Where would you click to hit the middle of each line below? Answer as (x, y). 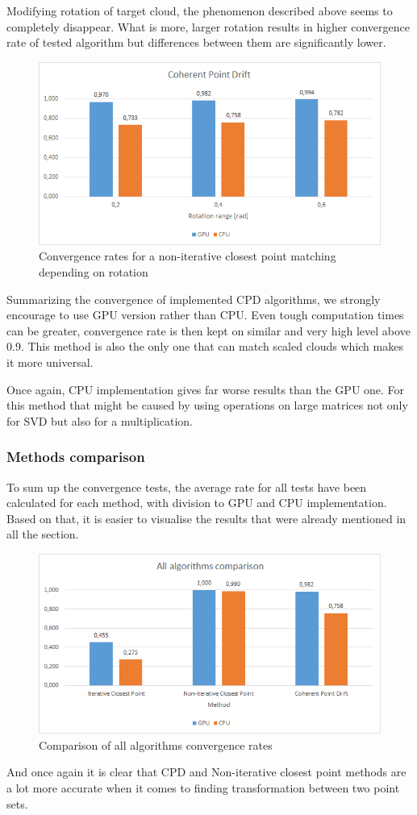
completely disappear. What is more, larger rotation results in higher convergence (208, 26)
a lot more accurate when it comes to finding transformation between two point (203, 788)
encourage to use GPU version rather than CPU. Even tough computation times (205, 315)
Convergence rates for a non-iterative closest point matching (188, 256)
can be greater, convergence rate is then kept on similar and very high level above (208, 330)
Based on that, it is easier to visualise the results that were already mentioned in (206, 518)
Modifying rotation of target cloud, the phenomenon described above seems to (200, 10)
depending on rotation (94, 272)
